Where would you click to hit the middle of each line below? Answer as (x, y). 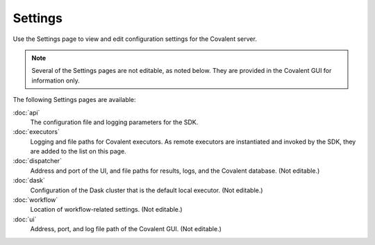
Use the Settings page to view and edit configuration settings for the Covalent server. (135, 39)
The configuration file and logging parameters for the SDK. (114, 122)
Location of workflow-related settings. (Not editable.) (107, 210)
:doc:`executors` (36, 132)
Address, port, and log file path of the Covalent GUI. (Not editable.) (126, 229)
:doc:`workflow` (35, 200)
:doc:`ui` (25, 219)
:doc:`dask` (29, 180)
